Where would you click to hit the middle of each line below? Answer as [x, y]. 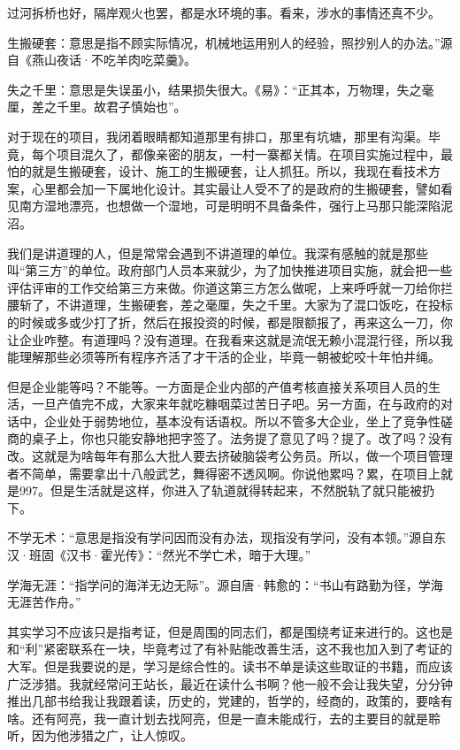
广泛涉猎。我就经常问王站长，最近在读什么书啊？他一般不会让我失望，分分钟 [230, 683]
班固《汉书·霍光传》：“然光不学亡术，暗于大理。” [169, 555]
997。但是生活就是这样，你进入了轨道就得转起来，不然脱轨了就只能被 [220, 490]
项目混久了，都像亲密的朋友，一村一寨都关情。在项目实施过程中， [248, 153]
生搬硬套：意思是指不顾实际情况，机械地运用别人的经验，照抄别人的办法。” [224, 42]
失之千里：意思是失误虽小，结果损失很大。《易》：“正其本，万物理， [202, 89]
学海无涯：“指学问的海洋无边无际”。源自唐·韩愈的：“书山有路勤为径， [213, 584]
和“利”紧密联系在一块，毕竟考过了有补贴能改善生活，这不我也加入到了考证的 [230, 649]
